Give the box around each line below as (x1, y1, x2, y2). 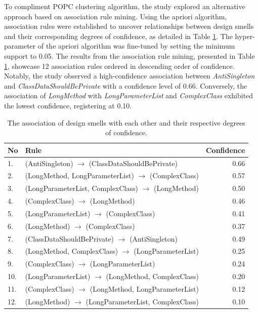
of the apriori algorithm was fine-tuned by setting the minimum (37, 41, 235, 51)
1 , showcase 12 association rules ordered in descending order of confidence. (4, 60, 235, 71)
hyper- (235, 30, 255, 41)
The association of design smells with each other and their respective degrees (7, 117, 245, 128)
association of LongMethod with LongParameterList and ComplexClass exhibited (4, 90, 253, 101)
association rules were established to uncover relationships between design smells (4, 21, 254, 31)
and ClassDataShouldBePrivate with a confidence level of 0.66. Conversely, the (4, 80, 247, 91)
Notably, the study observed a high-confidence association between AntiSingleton (4, 70, 255, 81)
